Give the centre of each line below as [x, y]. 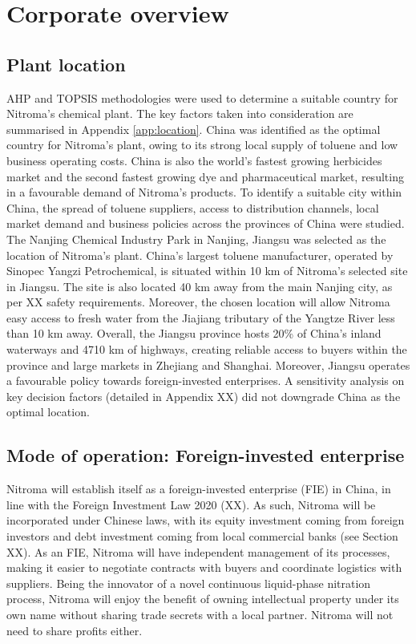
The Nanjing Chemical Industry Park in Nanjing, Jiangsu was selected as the [196, 239]
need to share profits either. [75, 630]
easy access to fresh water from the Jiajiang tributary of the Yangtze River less [201, 317]
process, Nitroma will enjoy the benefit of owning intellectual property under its [203, 599]
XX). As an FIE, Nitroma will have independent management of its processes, [198, 551]
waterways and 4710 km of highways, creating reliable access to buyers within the [207, 349]
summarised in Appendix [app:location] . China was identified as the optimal [194, 129]
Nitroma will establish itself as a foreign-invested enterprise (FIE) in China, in [199, 489]
